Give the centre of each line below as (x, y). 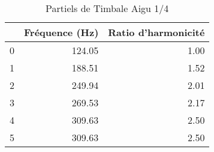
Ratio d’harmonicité (156, 32)
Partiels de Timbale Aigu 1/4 (107, 8)
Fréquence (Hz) (61, 32)
